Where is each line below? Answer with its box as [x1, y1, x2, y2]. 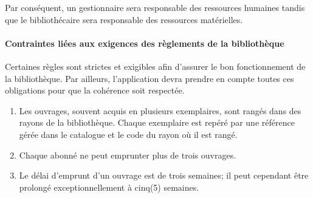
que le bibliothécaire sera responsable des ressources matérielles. [5, 13, 243, 26]
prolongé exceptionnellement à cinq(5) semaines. [19, 180, 199, 193]
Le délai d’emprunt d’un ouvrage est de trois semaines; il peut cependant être [19, 169, 309, 182]
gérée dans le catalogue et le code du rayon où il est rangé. [19, 128, 238, 140]
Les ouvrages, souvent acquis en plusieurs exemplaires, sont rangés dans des [19, 104, 301, 117]
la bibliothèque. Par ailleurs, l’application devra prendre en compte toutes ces [5, 72, 294, 84]
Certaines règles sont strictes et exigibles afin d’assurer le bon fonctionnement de [5, 60, 306, 72]
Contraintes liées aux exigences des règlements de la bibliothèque [5, 36, 284, 49]
